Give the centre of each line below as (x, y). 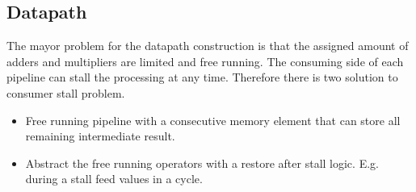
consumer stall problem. (66, 92)
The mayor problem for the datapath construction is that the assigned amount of (208, 46)
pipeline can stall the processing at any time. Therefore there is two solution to (202, 77)
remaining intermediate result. (100, 136)
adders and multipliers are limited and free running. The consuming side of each (205, 61)
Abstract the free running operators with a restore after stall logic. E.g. (202, 163)
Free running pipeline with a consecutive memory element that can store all (213, 120)
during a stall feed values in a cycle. (114, 179)
